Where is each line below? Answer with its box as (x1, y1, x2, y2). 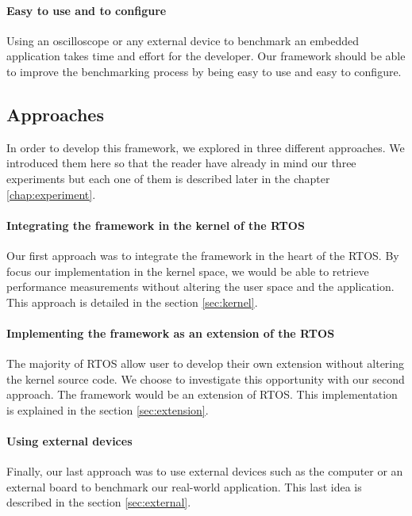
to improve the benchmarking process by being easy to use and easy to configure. (6, 63, 402, 79)
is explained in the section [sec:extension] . (6, 401, 209, 418)
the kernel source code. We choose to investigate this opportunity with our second (6, 370, 405, 387)
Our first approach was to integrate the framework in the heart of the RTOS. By (6, 247, 399, 263)
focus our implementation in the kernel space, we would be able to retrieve (6, 262, 369, 279)
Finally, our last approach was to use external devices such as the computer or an (6, 463, 403, 480)
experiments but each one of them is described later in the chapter (6, 170, 330, 186)
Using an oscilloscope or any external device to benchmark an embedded (6, 32, 360, 48)
